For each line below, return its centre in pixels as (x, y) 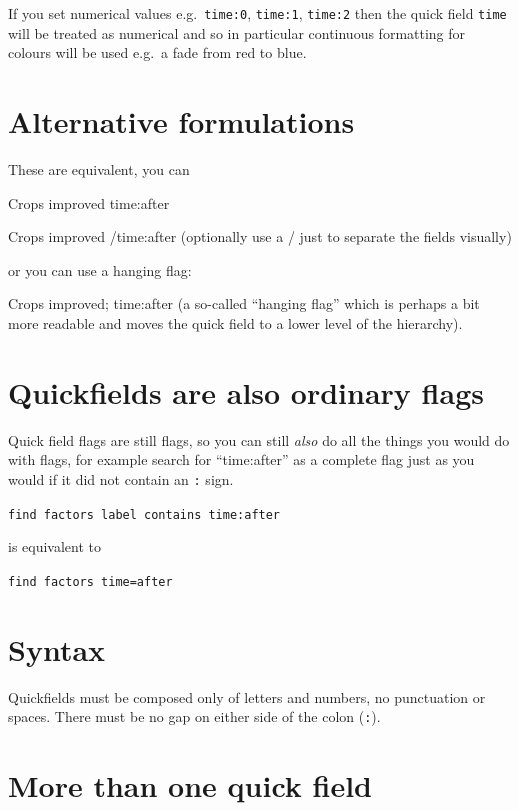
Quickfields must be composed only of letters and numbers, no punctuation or (247, 696)
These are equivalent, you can (99, 168)
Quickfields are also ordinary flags (246, 391)
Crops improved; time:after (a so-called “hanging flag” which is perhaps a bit (244, 303)
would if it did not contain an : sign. (121, 478)
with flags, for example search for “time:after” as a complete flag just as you (241, 459)
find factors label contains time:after (144, 514)
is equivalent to (55, 546)
